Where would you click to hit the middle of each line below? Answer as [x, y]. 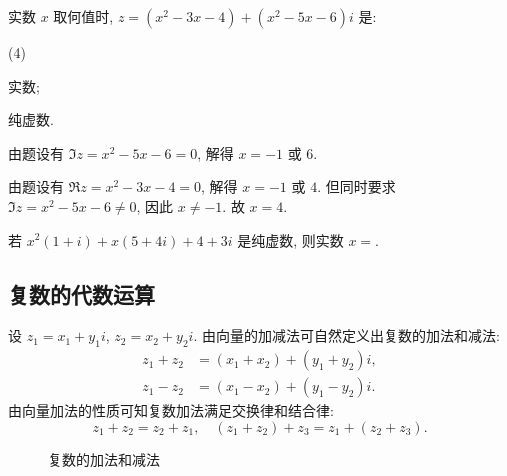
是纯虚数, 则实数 [290, 239]
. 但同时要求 [356, 186]
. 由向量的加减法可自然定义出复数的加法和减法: [346, 335]
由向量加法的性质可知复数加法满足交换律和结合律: [171, 410]
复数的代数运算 [81, 293]
